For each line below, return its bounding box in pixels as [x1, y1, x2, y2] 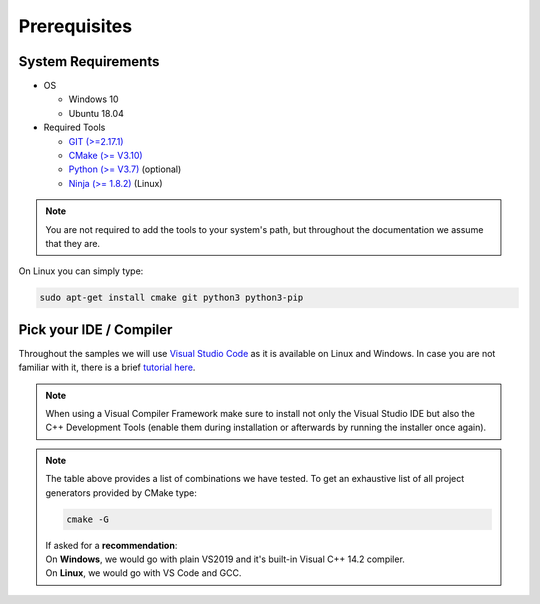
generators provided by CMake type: [45, 486, 197, 499]
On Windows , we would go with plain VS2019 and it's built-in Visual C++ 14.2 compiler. [45, 553, 405, 565]
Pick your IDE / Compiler [18, 321, 173, 338]
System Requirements [18, 53, 160, 70]
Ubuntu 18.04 [68, 107, 124, 119]
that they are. [45, 237, 100, 249]
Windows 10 [68, 93, 119, 105]
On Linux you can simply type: [18, 265, 144, 277]
